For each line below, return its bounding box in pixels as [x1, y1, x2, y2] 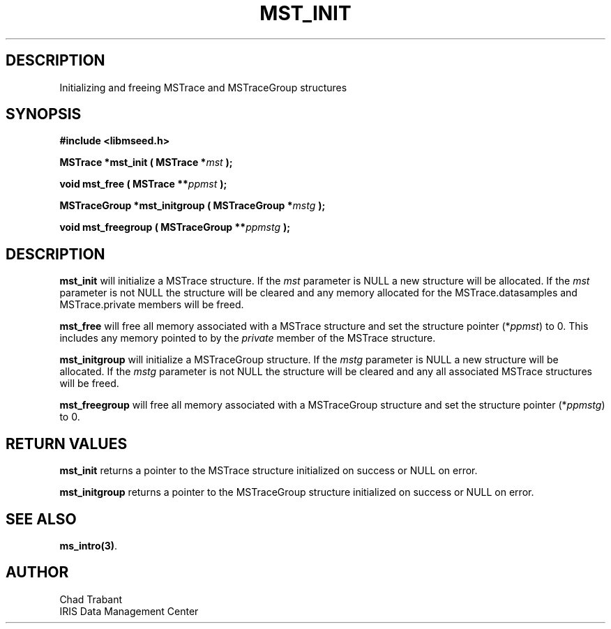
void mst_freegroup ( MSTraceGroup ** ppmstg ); [59, 221, 291, 234]
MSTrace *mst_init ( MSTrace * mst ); [59, 156, 233, 169]
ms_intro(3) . [59, 539, 118, 552]
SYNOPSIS [6, 105, 82, 123]
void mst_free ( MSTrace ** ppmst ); [59, 178, 227, 190]
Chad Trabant [59, 593, 123, 605]
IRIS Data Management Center [59, 605, 199, 617]
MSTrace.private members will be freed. [59, 298, 244, 311]
